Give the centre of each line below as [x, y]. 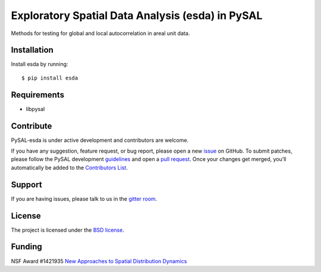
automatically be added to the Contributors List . [69, 167]
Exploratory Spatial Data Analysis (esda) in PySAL [137, 15]
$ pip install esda [50, 78]
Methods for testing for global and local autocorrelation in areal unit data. [100, 33]
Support [26, 184]
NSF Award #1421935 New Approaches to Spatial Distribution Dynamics [99, 261]
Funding [27, 247]
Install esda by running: [40, 64]
